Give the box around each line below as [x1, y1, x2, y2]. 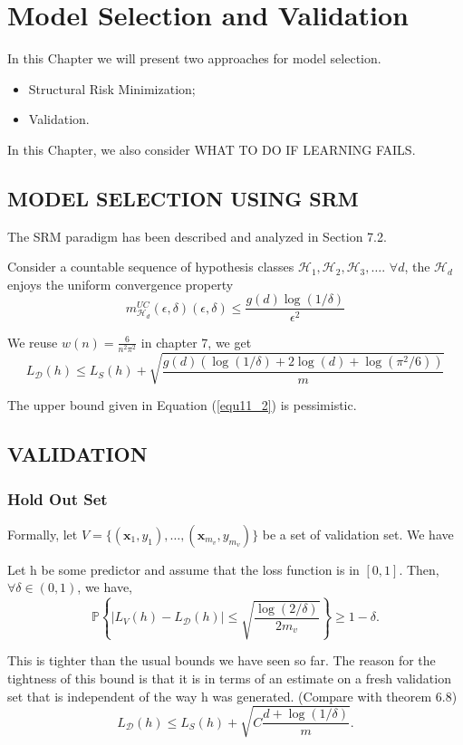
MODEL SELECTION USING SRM [7, 184, 359, 212]
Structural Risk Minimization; [28, 79, 196, 98]
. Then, [399, 559, 439, 578]
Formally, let [7, 524, 78, 543]
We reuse [7, 332, 58, 351]
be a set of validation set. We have [262, 524, 454, 543]
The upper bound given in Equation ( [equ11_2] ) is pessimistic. [7, 396, 357, 415]
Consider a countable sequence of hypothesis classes [7, 257, 294, 276]
